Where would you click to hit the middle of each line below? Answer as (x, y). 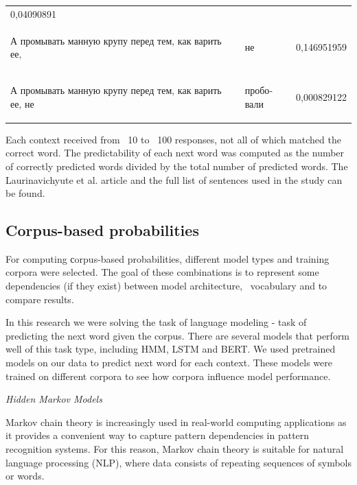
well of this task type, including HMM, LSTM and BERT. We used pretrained (171, 349)
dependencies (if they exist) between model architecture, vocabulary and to (166, 286)
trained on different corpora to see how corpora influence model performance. (168, 376)
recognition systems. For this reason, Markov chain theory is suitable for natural (175, 449)
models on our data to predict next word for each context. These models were (169, 363)
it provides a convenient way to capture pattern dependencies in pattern (158, 435)
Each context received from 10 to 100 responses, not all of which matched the (173, 139)
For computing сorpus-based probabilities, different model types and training (168, 258)
